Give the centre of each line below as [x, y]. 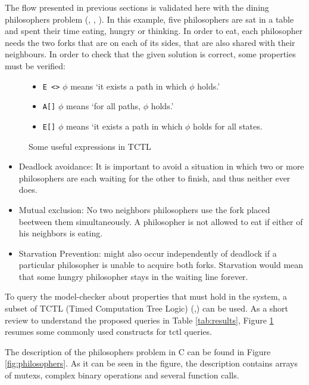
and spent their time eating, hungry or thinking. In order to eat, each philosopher [154, 31]
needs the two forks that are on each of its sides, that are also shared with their [150, 42]
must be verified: [35, 65]
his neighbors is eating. [61, 233]
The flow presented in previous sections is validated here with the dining [137, 7]
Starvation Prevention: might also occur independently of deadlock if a [148, 253]
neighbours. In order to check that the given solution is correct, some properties [150, 54]
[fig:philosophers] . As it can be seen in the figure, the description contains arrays [151, 363]
